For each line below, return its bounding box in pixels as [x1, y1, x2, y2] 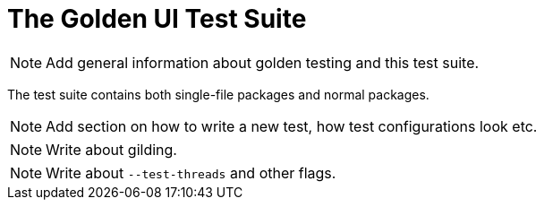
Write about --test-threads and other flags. [46, 163, 336, 182]
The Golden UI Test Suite [7, 4, 307, 34]
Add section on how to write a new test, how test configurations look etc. [46, 116, 538, 135]
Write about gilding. [46, 140, 177, 159]
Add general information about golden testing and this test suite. [46, 53, 480, 72]
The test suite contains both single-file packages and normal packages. [7, 86, 429, 102]
